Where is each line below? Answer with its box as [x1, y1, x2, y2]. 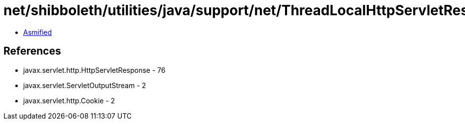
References [3, 45, 61, 58]
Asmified [23, 28, 52, 36]
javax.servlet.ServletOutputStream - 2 [23, 81, 146, 90]
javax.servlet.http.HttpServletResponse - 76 [23, 65, 166, 74]
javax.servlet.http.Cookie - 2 [23, 96, 115, 105]
